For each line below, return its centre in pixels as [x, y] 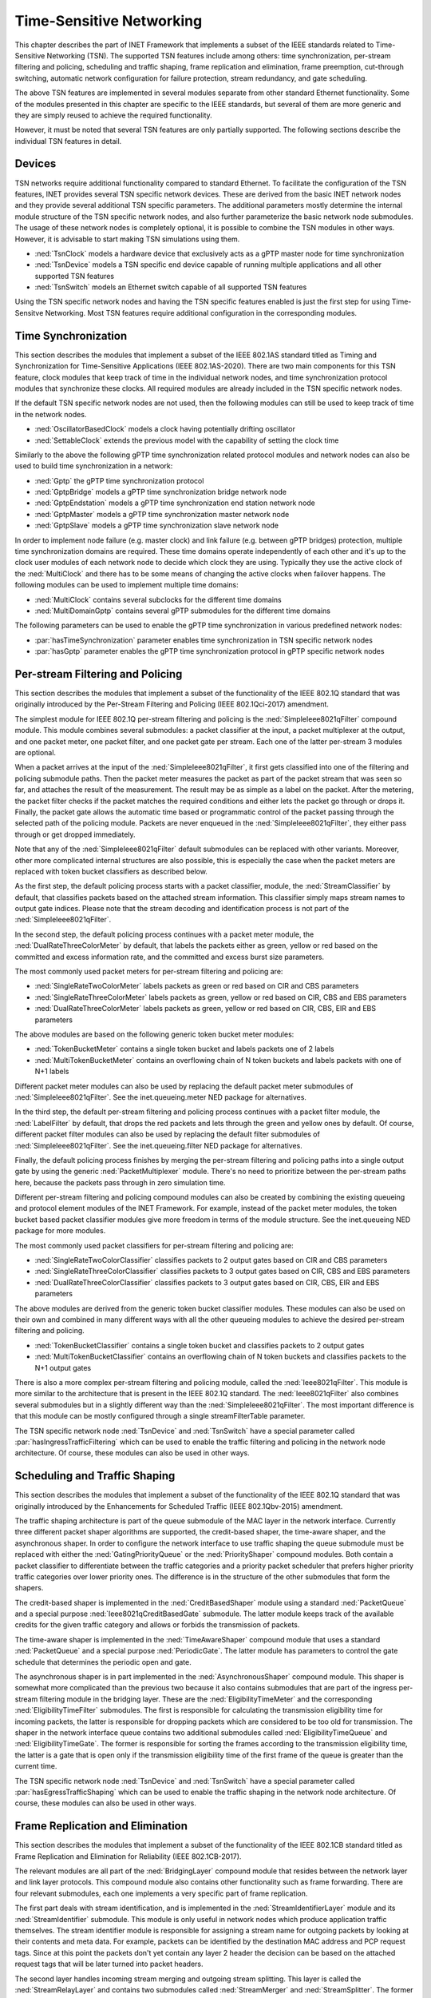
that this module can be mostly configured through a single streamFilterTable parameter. [160, 1416]
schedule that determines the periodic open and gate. [103, 1662]
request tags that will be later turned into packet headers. [109, 1964]
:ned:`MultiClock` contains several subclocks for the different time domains [158, 599]
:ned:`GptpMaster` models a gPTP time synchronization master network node [162, 514]
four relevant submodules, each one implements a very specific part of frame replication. [161, 1893]
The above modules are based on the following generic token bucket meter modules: [154, 1034]
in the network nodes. [51, 414]
